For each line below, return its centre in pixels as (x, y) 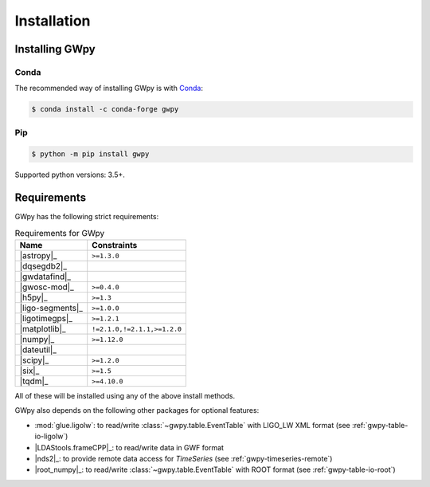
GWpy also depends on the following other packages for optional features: (137, 410)
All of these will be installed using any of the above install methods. (125, 396)
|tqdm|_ (34, 381)
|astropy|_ (38, 256)
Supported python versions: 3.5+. (70, 175)
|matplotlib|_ (43, 329)
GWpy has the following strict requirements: (87, 217)
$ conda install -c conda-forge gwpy (105, 109)
